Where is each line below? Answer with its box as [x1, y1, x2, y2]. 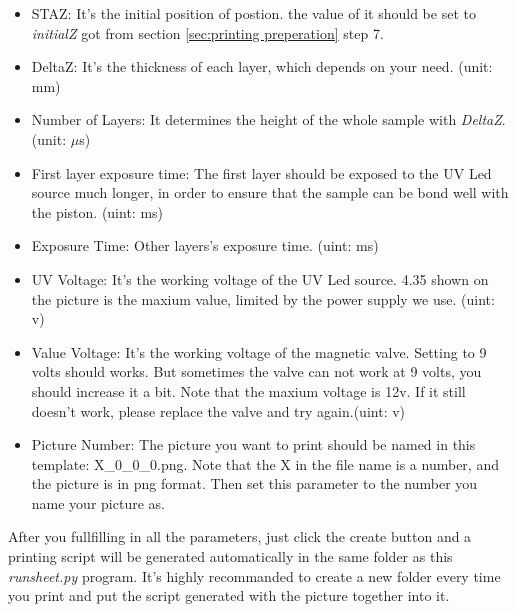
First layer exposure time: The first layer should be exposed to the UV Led [31, 162, 492, 183]
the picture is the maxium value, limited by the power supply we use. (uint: [31, 288, 495, 309]
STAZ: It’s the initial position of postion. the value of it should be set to [31, 3, 476, 23]
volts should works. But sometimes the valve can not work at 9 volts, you [31, 361, 482, 382]
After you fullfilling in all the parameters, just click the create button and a [8, 526, 472, 547]
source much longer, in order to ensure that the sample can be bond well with [31, 182, 509, 203]
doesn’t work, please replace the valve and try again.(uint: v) [31, 400, 406, 421]
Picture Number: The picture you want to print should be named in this [31, 434, 476, 455]
